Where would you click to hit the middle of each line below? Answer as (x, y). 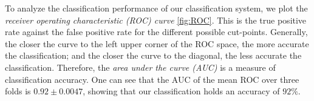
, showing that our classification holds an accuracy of (181, 91)
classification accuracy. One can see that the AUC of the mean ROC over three (152, 79)
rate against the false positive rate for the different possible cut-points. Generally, (156, 32)
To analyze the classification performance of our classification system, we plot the (156, 8)
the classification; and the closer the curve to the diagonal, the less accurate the (153, 55)
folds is (18, 91)
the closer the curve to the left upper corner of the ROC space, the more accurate (157, 43)
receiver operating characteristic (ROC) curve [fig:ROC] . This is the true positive (156, 20)
